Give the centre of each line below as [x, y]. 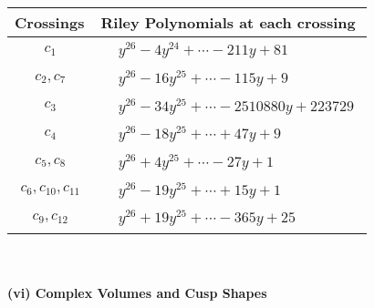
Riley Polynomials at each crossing [228, 22]
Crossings [50, 22]
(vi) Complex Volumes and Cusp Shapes [137, 292]
